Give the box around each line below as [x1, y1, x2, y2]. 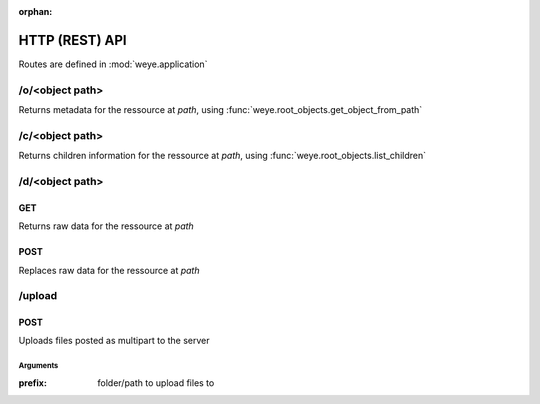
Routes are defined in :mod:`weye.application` [18, 58, 208, 70]
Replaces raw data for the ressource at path [18, 264, 200, 276]
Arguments [18, 361, 59, 371]
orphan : [18, 6, 53, 17]
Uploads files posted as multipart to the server [18, 335, 210, 347]
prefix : [18, 376, 47, 389]
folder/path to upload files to [97, 376, 215, 389]
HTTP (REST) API [18, 31, 127, 49]
